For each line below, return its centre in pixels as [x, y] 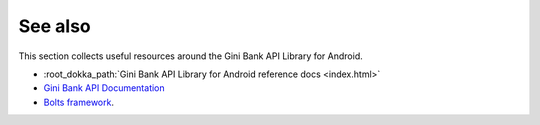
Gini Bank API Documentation [104, 88]
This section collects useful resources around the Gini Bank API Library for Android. [191, 56]
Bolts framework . [79, 102]
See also [55, 26]
